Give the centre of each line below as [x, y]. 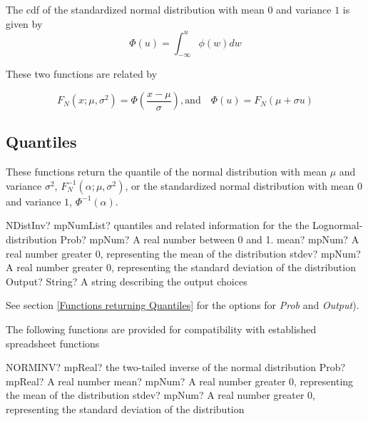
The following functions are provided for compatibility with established [161, 329]
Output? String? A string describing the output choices [127, 281]
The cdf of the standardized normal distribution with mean [135, 9]
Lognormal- [338, 225]
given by [24, 23]
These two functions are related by [82, 74]
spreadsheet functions [53, 343]
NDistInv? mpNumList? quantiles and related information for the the [158, 225]
